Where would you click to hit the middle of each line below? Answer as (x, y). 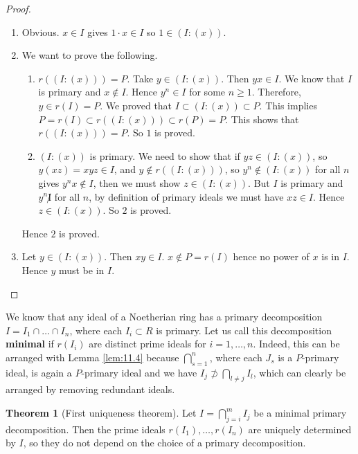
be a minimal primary (300, 413)
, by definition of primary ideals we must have (186, 196)
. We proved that (136, 105)
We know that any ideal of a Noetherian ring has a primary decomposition (164, 317)
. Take (140, 78)
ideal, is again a (39, 372)
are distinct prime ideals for (147, 344)
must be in (81, 270)
